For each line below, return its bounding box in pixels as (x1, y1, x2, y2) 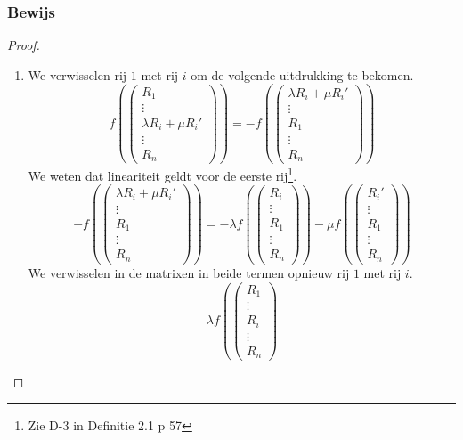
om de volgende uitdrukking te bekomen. (191, 65, 414, 84)
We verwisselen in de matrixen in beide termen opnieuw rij (28, 263, 350, 281)
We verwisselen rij (28, 65, 127, 84)
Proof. (7, 36, 40, 54)
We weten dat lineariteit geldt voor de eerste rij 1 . (28, 164, 297, 184)
